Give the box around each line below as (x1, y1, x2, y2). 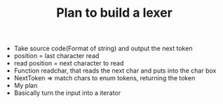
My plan (13, 82, 38, 90)
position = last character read (13, 52, 100, 60)
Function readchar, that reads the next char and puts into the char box (13, 66, 217, 75)
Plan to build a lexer (55, 5, 173, 21)
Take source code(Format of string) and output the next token (13, 44, 193, 53)
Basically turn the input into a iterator (13, 89, 121, 97)
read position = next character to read (13, 59, 124, 68)
